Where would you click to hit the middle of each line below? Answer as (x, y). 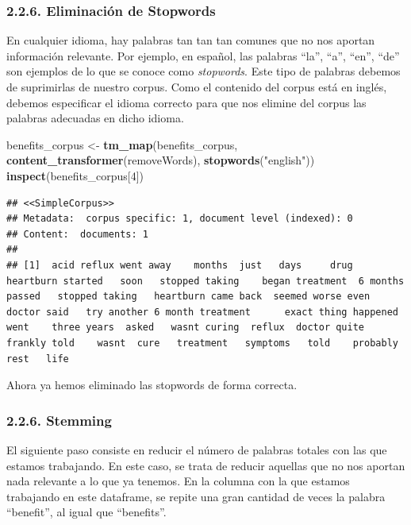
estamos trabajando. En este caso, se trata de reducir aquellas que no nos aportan (206, 465)
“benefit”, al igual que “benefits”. (86, 512)
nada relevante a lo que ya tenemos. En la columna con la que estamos (178, 481)
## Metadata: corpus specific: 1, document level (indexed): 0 (180, 219)
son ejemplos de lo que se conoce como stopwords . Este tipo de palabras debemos (204, 71)
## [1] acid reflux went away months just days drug (180, 265)
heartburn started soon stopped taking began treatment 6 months (205, 281)
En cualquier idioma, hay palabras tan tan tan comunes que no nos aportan (191, 40)
